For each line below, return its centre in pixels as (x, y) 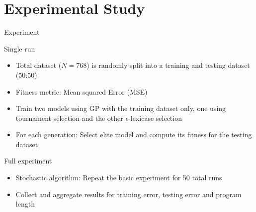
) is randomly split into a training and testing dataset (168, 65)
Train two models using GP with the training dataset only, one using (121, 108)
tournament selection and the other (69, 118)
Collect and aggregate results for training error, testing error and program (128, 194)
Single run (20, 48)
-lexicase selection (155, 118)
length (25, 204)
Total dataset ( (39, 65)
